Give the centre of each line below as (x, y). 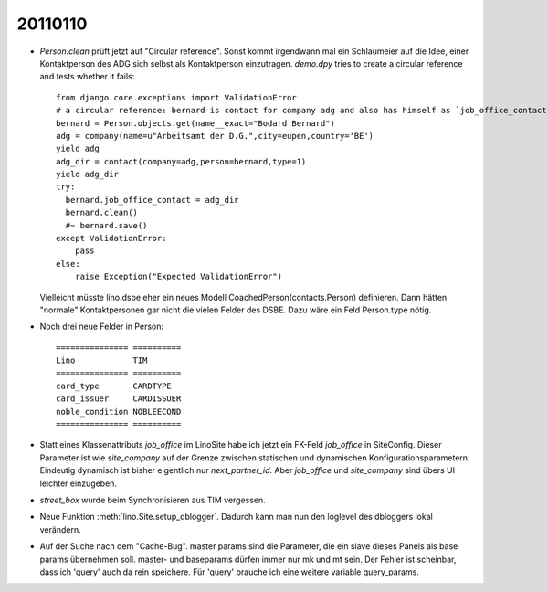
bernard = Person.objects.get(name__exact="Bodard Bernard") (195, 123)
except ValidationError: (111, 238)
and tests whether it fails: (87, 77)
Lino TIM (102, 360)
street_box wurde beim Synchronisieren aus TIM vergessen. (153, 500)
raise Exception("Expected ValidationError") (179, 277)
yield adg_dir (87, 174)
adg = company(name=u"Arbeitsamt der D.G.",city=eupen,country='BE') (215, 136)
